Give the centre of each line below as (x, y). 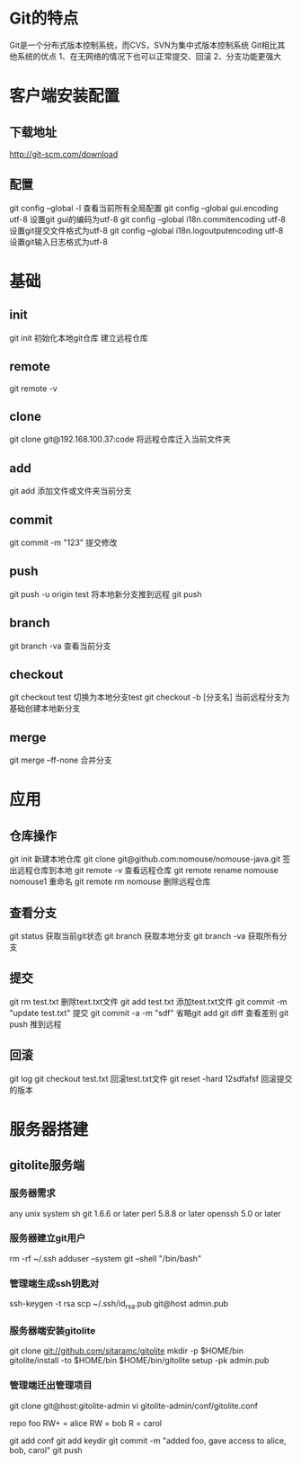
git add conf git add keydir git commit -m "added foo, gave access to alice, (148, 1441)
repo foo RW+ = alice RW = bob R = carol (86, 1423)
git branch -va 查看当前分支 (60, 646)
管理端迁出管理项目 (51, 1386)
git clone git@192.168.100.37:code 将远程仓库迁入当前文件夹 (120, 439)
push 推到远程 (35, 1024)
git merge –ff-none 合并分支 (61, 760)
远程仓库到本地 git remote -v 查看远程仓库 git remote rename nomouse (147, 870)
